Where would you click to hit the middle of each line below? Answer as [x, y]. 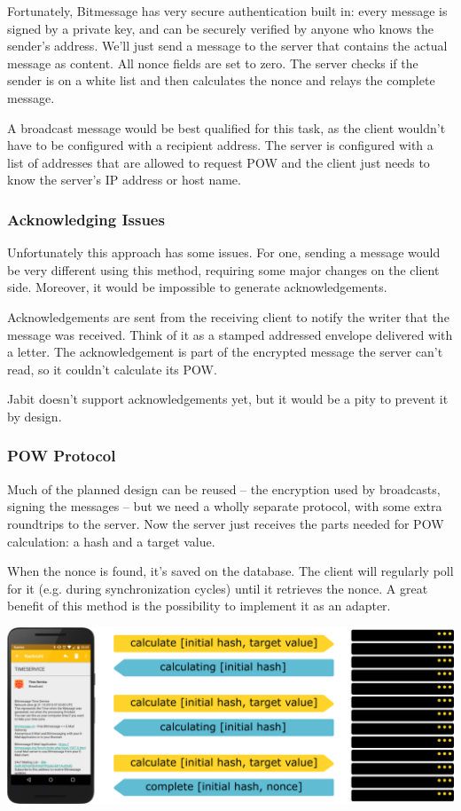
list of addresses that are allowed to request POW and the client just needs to [219, 162]
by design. [35, 416]
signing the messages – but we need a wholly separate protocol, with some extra [225, 506]
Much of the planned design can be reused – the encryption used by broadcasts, [224, 488]
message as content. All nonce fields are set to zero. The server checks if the [213, 63]
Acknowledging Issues [86, 219]
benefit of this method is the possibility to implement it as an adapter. [199, 606]
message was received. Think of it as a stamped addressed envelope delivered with [230, 334]
